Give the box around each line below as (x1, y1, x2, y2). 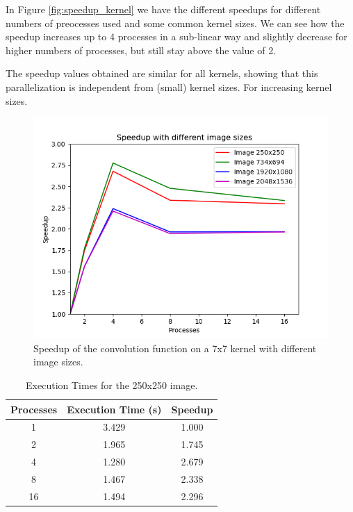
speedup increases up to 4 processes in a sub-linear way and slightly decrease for (6, 29, 347, 44)
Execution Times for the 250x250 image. (26, 377, 198, 392)
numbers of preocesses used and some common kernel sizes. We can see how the (6, 15, 345, 30)
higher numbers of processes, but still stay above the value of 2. (6, 42, 277, 57)
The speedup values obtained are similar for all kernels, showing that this (6, 66, 318, 81)
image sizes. (33, 354, 83, 369)
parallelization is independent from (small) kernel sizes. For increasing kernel (6, 79, 332, 94)
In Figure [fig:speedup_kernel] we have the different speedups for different (6, 2, 321, 16)
